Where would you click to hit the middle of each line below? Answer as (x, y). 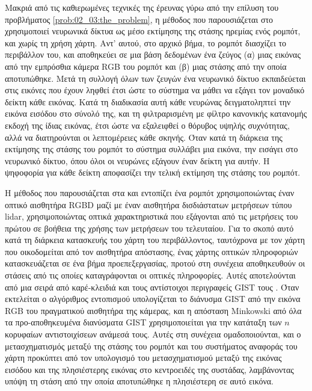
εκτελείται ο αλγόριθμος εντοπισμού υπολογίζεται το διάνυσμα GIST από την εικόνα (153, 299)
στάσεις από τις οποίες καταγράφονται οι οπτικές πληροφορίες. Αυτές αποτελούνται (150, 275)
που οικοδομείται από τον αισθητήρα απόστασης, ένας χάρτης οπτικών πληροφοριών (151, 251)
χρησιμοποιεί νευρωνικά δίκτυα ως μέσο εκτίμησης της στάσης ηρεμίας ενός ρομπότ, (153, 31)
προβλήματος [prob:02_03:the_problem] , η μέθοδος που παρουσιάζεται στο (139, 19)
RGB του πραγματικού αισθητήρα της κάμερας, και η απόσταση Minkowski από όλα (153, 310)
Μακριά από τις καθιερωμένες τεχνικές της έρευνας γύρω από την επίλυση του (142, 7)
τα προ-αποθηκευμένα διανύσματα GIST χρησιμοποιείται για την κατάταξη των (143, 322)
